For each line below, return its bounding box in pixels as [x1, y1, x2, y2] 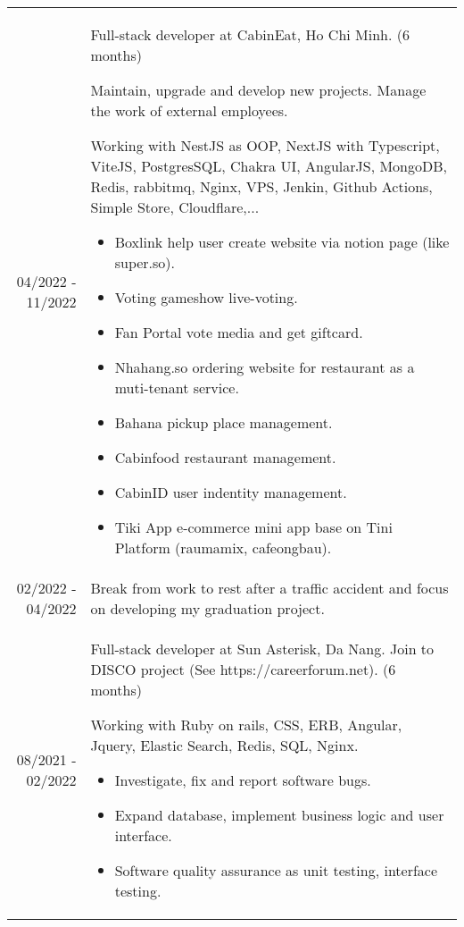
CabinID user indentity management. [114, 482, 347, 502]
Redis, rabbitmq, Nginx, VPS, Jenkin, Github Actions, [90, 176, 433, 197]
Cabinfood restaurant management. [114, 447, 336, 468]
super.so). [114, 252, 176, 273]
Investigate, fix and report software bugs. [114, 770, 371, 790]
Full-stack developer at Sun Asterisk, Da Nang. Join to [90, 638, 435, 659]
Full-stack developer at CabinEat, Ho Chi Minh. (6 [90, 24, 410, 45]
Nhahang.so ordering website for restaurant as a [114, 357, 415, 377]
